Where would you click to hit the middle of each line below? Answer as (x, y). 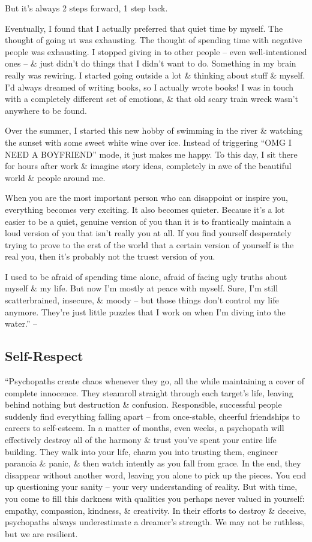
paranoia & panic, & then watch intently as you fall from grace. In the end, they (153, 463)
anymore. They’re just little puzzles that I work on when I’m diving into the (145, 311)
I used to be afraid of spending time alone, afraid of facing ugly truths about (146, 276)
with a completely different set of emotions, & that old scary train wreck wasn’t (151, 99)
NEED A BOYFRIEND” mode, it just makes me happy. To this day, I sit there (151, 154)
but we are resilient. (41, 533)
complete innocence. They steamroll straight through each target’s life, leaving (149, 392)
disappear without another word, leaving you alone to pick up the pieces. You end (155, 475)
